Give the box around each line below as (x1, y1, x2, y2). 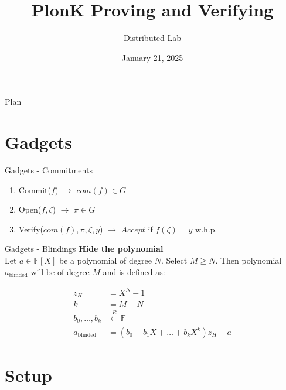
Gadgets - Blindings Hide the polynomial (5, 242, 164, 255)
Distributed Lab (123, 32, 182, 44)
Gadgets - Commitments (5, 164, 93, 176)
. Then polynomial (215, 254, 282, 266)
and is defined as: (103, 265, 165, 278)
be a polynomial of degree (59, 254, 152, 266)
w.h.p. (195, 223, 217, 235)
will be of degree (30, 265, 90, 278)
